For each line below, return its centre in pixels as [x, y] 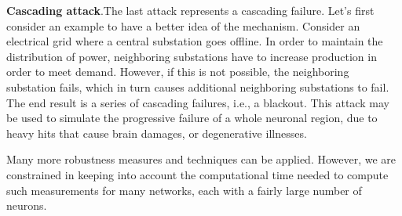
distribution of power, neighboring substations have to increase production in [192, 56]
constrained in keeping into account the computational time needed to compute [197, 174]
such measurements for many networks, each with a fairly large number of [184, 190]
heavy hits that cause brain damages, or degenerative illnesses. [157, 133]
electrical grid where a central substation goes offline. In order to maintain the [195, 41]
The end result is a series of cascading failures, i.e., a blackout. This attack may [198, 102]
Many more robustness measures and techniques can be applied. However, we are [201, 159]
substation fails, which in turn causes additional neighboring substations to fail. [198, 86]
